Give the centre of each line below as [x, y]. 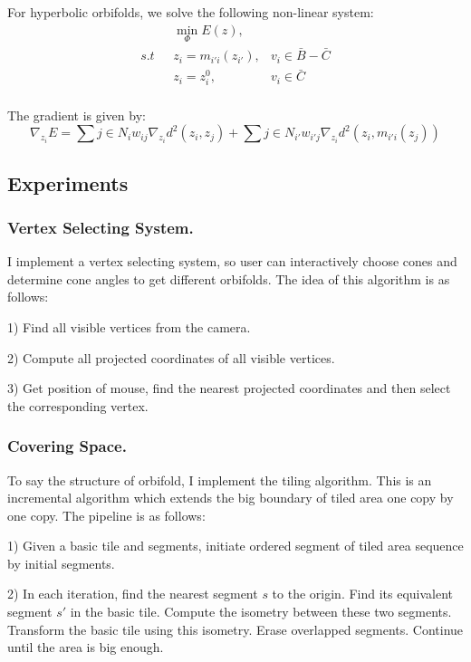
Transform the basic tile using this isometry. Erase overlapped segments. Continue [235, 629]
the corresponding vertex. [78, 405]
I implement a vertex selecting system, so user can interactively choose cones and [232, 261]
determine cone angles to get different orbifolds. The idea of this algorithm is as [229, 278]
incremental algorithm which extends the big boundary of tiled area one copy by [231, 498]
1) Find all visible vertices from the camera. [129, 326]
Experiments [68, 182]
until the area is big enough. [86, 647]
